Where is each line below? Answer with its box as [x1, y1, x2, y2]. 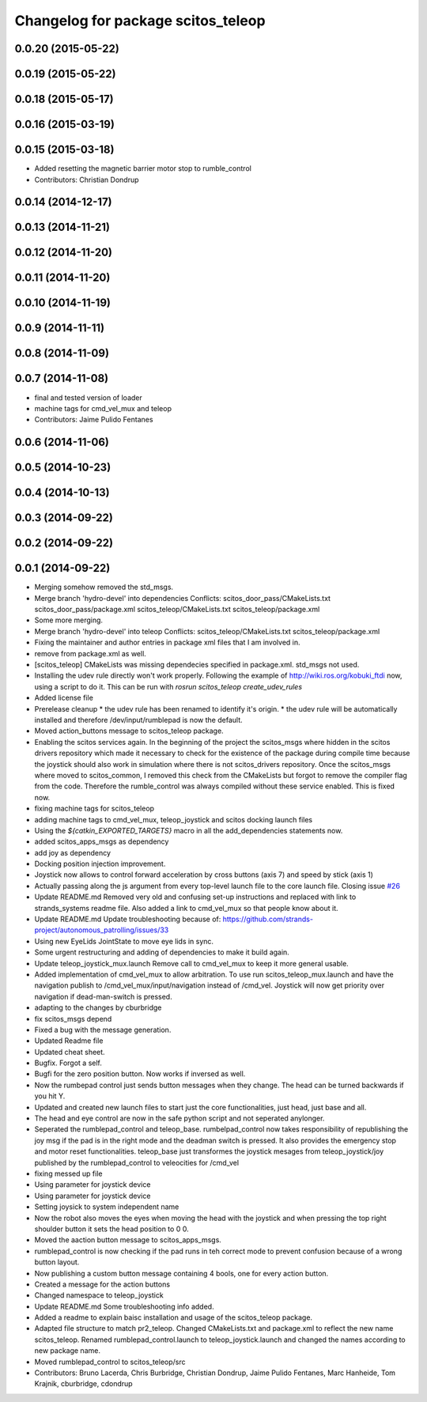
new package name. [34, 1346, 100, 1355]
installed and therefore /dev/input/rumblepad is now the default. [34, 715, 243, 724]
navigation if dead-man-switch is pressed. [34, 992, 173, 1001]
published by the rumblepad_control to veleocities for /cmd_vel [34, 1158, 240, 1167]
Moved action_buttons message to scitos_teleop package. [34, 726, 225, 735]
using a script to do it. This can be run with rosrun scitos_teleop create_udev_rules [34, 682, 303, 691]
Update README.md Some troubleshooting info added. [34, 1302, 214, 1311]
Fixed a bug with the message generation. [34, 1025, 172, 1034]
